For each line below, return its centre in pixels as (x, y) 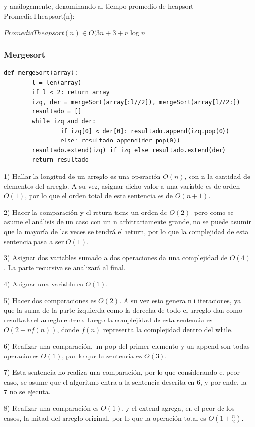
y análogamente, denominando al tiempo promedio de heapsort (99, 6)
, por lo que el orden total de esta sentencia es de (99, 196)
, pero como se (212, 212)
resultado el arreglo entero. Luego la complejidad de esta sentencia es (108, 320)
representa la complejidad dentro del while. (168, 329)
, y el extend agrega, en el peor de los (178, 408)
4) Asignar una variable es (44, 284)
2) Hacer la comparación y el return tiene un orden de (86, 212)
